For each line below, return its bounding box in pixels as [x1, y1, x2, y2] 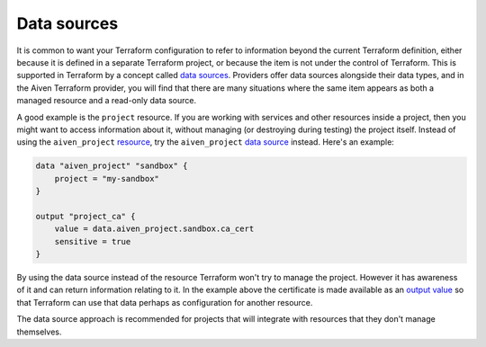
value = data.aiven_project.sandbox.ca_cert [54, 224, 255, 234]
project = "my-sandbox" [54, 173, 159, 183]
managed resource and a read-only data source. [16, 95, 197, 106]
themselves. [16, 326, 62, 337]
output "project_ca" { [35, 211, 136, 221]
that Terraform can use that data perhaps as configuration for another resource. [16, 297, 313, 307]
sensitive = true [54, 236, 131, 246]
